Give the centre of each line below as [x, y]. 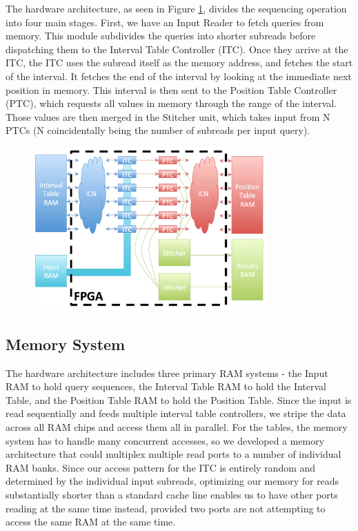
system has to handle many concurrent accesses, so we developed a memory [165, 440]
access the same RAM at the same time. [91, 522]
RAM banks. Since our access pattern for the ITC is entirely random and [161, 467]
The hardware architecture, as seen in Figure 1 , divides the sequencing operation [176, 8]
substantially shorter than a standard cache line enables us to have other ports [172, 494]
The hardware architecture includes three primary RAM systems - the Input [167, 373]
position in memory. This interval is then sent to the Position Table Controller [171, 89]
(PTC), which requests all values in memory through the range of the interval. [171, 103]
